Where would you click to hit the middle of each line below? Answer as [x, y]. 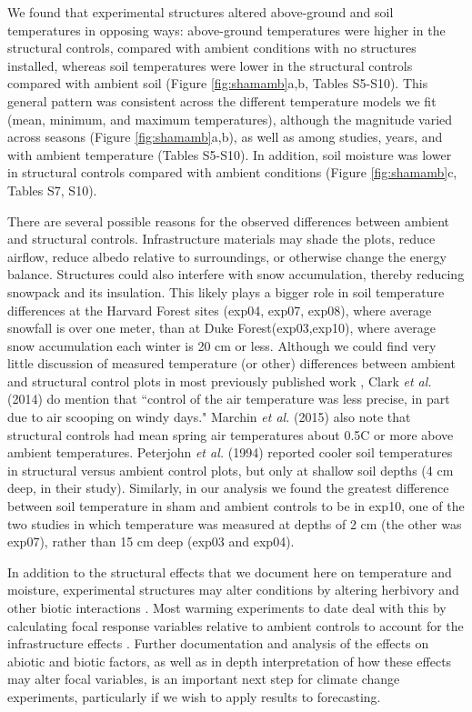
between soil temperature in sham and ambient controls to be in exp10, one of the [236, 506]
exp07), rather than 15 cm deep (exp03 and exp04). [151, 542]
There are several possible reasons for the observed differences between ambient [229, 221]
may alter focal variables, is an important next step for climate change [204, 679]
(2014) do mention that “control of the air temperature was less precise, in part [229, 399]
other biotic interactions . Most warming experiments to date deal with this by [227, 607]
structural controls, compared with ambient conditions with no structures [212, 48]
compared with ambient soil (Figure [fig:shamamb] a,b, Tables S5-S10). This [218, 83]
